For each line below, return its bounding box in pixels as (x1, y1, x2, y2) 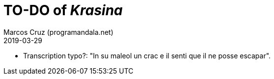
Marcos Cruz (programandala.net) (3, 27, 113, 36)
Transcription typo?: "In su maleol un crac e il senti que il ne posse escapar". (23, 51, 271, 60)
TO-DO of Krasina (3, 2, 123, 19)
